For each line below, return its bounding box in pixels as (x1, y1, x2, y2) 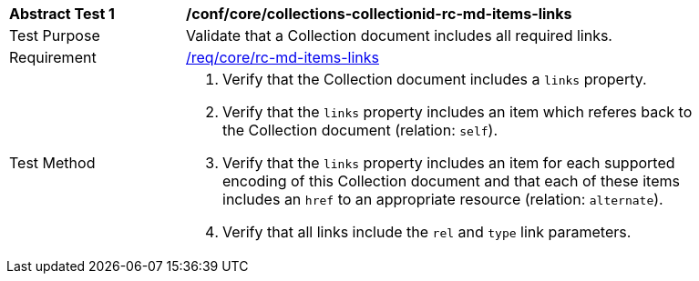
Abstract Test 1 (9, 5, 115, 23)
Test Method (9, 154, 96, 172)
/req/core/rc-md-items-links (186, 48, 379, 66)
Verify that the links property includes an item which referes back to (222, 103, 693, 121)
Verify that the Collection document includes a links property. (222, 70, 647, 88)
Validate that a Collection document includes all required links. (186, 26, 612, 45)
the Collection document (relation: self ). (222, 121, 499, 139)
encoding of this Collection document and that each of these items (222, 172, 680, 190)
